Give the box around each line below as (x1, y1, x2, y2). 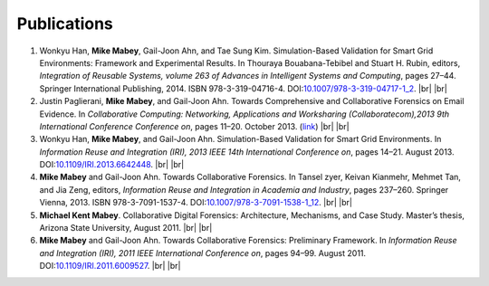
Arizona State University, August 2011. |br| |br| (39, 223, 213, 234)
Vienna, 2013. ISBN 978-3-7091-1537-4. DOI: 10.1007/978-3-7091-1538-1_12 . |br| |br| (39, 197, 353, 208)
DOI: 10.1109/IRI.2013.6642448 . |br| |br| (39, 159, 185, 170)
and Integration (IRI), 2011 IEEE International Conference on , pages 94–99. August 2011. (39, 247, 367, 258)
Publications (16, 14, 113, 33)
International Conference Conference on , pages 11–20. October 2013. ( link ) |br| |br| (39, 120, 350, 131)
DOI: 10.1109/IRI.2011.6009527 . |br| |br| (39, 261, 181, 272)
